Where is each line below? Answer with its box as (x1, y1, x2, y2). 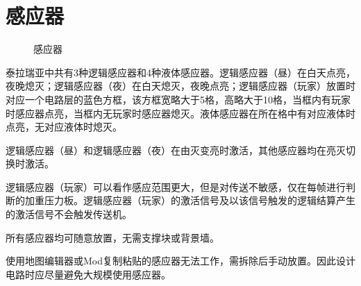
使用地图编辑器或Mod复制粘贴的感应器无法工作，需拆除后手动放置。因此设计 (6, 253, 356, 268)
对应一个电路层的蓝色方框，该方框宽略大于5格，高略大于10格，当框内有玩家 (6, 92, 351, 106)
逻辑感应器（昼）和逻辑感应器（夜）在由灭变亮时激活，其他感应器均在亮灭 (6, 142, 346, 157)
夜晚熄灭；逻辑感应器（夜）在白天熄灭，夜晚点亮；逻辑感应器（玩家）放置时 (6, 78, 355, 93)
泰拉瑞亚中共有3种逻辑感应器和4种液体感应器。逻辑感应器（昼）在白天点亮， (6, 65, 355, 79)
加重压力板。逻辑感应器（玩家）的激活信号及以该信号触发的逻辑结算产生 (24, 193, 355, 208)
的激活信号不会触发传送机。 (6, 207, 132, 221)
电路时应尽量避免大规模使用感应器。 (6, 267, 171, 281)
